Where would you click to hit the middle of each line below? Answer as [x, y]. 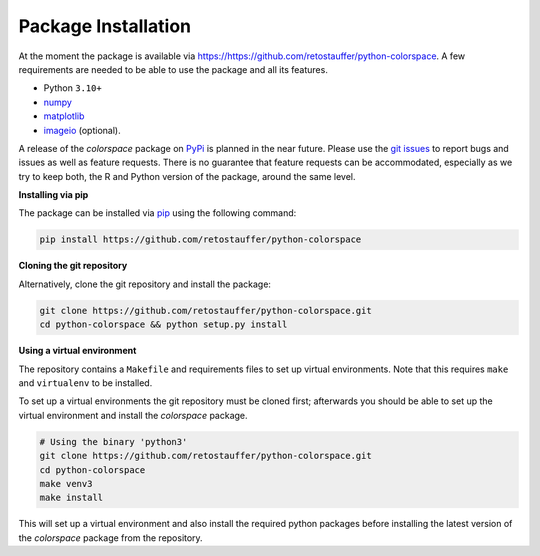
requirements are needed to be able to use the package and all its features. [173, 69]
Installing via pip [53, 195]
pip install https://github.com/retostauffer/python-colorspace [200, 239]
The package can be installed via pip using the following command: [157, 213]
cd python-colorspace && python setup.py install [163, 324]
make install [71, 498]
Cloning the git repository [73, 266]
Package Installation [105, 26]
